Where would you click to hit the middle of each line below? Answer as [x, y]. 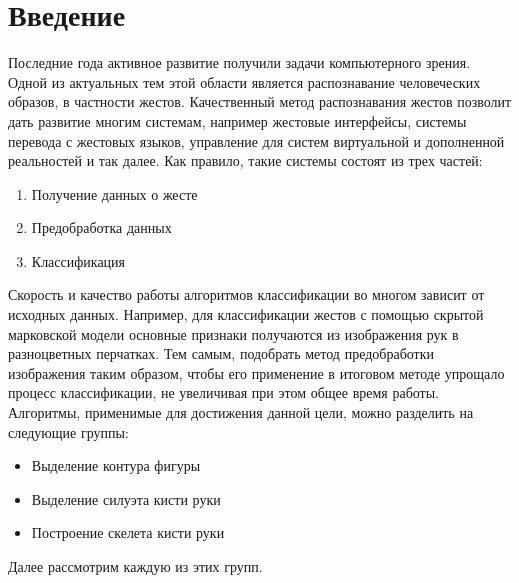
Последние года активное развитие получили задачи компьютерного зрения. [239, 62]
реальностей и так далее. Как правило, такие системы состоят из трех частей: [245, 160]
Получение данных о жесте [114, 193]
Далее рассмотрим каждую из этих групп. [135, 566]
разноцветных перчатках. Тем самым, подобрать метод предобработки [221, 353]
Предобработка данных [101, 227]
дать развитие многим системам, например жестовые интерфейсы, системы [237, 120]
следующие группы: [68, 431]
